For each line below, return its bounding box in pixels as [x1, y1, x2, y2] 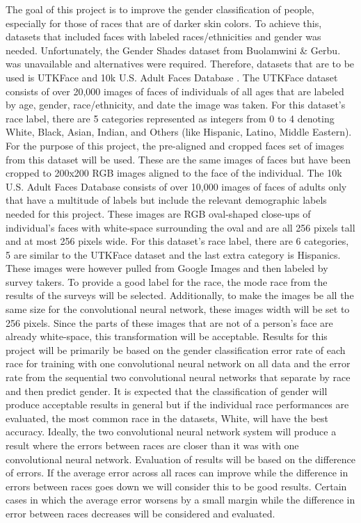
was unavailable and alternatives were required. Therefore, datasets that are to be [6, 56, 355, 71]
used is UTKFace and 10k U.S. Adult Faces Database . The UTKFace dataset [6, 70, 338, 84]
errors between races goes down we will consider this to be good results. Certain [6, 478, 347, 493]
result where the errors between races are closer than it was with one [6, 438, 299, 452]
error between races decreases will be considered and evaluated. [6, 506, 275, 520]
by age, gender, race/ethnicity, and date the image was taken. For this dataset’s [6, 97, 346, 112]
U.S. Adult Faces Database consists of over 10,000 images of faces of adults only [6, 179, 347, 193]
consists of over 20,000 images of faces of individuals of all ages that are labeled [6, 83, 344, 98]
